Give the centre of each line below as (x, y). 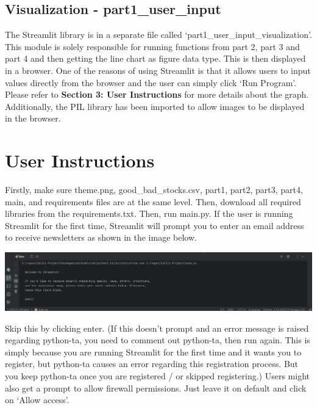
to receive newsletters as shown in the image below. (101, 237)
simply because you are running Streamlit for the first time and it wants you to (153, 352)
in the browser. (33, 118)
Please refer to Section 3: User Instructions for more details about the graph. (157, 94)
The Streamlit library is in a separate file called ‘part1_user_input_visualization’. (158, 35)
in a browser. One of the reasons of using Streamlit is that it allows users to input (158, 70)
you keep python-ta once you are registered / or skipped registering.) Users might (157, 376)
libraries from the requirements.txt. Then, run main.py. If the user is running (149, 213)
